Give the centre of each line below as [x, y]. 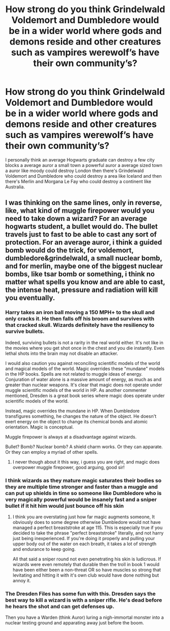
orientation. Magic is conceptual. [40, 427]
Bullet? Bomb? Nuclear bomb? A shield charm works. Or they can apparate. [84, 446]
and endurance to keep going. [44, 549]
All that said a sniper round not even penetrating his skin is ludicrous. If [87, 559]
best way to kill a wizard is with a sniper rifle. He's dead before [84, 600]
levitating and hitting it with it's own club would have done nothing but [86, 575]
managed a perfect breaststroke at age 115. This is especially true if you [88, 527]
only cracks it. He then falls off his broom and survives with [80, 319]
